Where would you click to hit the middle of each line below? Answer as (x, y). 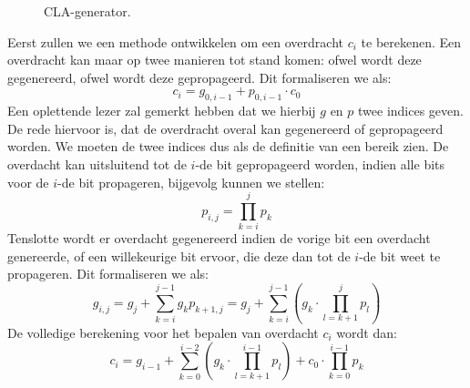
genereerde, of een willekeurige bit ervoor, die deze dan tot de (179, 255)
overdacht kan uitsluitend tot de (97, 163)
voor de (28, 182)
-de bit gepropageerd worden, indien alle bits (320, 163)
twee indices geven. (411, 111)
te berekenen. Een (411, 41)
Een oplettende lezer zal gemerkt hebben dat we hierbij (162, 111)
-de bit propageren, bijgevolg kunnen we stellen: (191, 182)
